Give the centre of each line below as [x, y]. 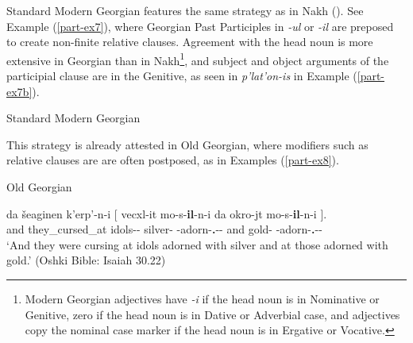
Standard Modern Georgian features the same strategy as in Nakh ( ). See [185, 10]
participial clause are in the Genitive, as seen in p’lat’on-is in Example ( [182, 76]
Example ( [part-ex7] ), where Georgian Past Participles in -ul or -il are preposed [200, 26]
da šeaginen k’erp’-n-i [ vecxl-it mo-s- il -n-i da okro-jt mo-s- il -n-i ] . [167, 213]
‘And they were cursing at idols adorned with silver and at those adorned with [197, 244]
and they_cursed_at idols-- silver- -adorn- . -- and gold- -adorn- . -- [164, 229]
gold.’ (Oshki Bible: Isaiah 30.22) [86, 260]
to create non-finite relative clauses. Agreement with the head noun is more [190, 42]
